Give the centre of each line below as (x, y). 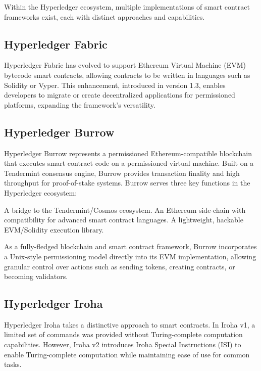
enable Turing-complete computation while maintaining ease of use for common (127, 354)
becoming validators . (36, 276)
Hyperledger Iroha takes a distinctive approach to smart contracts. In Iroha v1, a (130, 324)
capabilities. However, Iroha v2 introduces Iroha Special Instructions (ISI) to (123, 344)
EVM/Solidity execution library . (54, 229)
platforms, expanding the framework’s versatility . (80, 104)
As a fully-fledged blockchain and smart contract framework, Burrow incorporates (130, 246)
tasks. (13, 364)
